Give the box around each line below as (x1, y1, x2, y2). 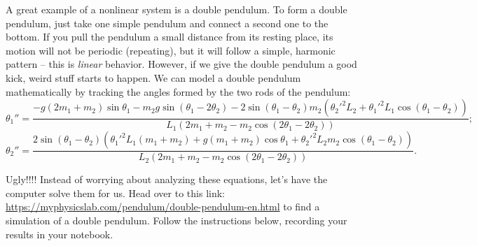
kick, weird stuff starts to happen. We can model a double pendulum (6, 70, 301, 85)
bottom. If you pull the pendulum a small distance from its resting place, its (6, 29, 333, 44)
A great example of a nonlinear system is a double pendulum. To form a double (6, 2, 347, 16)
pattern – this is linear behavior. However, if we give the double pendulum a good (6, 57, 357, 71)
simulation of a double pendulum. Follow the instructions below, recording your (6, 213, 347, 227)
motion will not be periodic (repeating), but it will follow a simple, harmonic (6, 43, 336, 57)
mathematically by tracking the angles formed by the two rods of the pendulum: (6, 84, 351, 99)
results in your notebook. (6, 226, 113, 241)
